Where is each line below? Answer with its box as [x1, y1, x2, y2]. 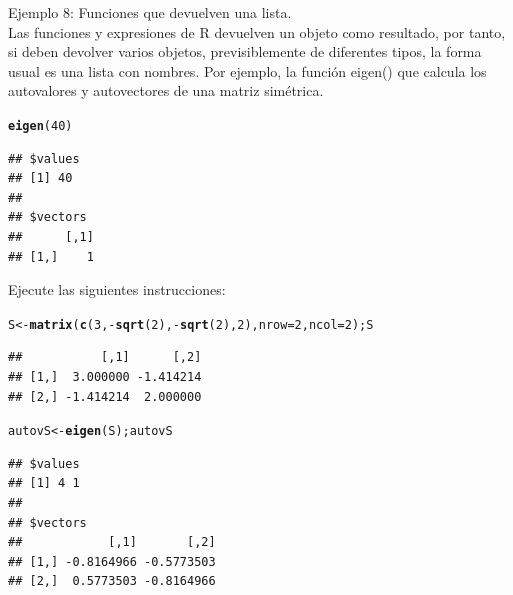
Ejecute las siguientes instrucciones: [8, 279, 226, 300]
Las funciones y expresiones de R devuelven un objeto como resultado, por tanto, [8, 21, 506, 42]
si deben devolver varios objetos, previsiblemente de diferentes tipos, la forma [8, 41, 482, 62]
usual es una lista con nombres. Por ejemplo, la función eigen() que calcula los [8, 60, 487, 81]
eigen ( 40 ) [8, 118, 73, 133]
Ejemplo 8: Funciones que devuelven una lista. [8, 2, 292, 22]
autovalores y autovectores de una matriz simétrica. [8, 80, 324, 101]
